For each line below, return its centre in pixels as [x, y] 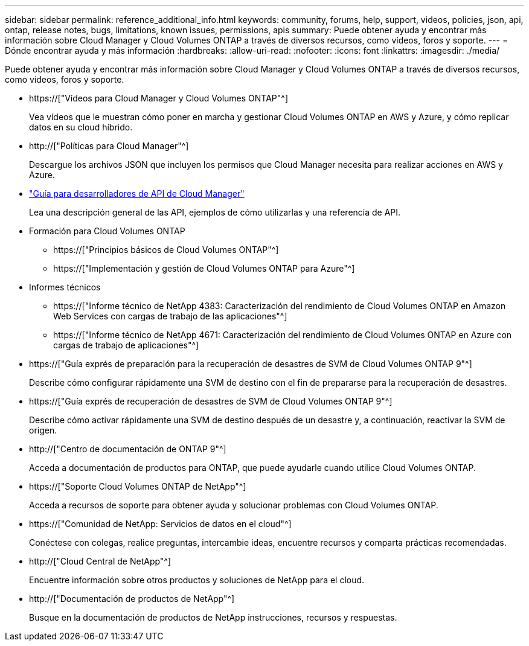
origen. [43, 430]
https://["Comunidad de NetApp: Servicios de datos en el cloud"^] [160, 524]
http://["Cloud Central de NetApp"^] [100, 561]
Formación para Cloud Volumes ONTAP [107, 231]
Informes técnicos [65, 287]
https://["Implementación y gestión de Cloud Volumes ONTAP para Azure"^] [204, 268]
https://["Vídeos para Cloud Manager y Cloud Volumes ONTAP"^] [159, 98]
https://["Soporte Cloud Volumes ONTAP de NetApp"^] [138, 486]
